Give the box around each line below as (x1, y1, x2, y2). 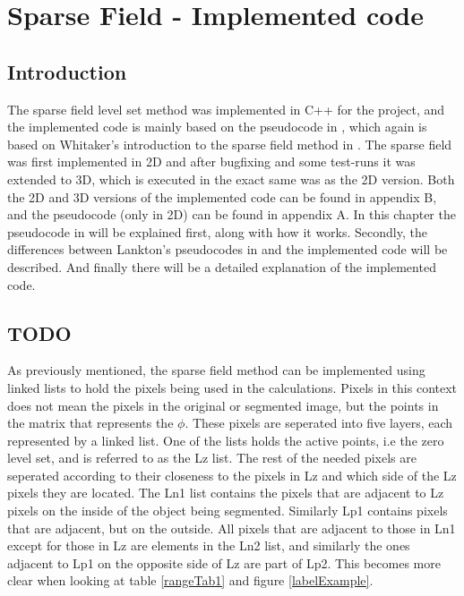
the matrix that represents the (7, 413, 174, 432)
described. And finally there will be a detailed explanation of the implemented (7, 257, 436, 276)
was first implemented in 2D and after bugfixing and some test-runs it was (7, 152, 416, 171)
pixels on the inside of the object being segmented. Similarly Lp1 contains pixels (7, 501, 448, 520)
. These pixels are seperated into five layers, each (185, 413, 453, 432)
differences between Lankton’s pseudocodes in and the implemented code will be (7, 240, 448, 259)
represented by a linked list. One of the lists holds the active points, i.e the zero (7, 430, 444, 449)
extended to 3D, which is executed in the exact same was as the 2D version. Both (7, 169, 455, 188)
